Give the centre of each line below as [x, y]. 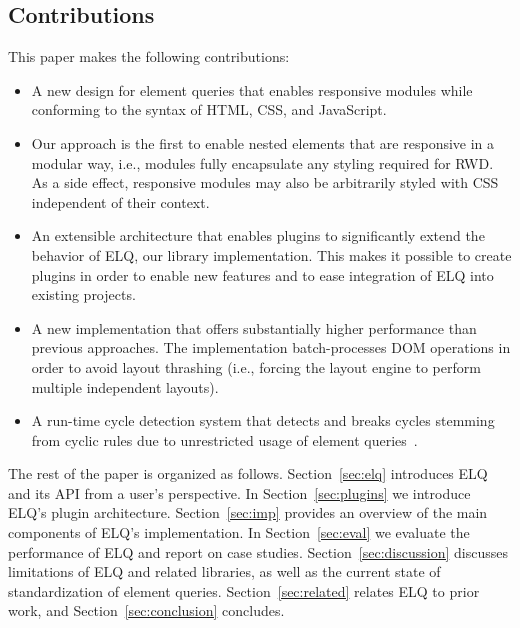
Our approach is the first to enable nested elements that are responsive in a [263, 142]
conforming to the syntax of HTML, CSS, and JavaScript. [209, 109]
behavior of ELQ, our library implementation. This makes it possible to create [271, 254]
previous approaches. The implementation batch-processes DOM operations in [271, 347]
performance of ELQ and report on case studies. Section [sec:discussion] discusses [258, 551]
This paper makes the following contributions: [149, 56]
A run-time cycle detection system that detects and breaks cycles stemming [263, 420]
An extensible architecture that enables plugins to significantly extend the [258, 235]
